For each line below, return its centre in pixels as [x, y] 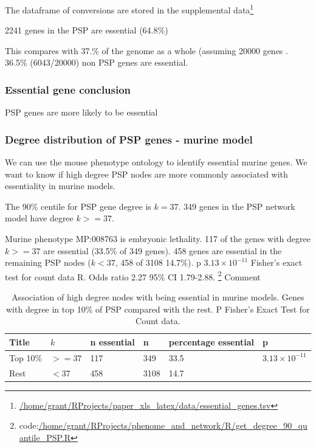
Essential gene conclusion [68, 89]
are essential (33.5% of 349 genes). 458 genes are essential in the [163, 250]
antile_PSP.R [45, 437]
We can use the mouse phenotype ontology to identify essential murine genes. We [156, 162]
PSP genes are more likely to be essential [81, 112]
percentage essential [211, 341]
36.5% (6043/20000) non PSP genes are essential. [97, 62]
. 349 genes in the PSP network [237, 206]
